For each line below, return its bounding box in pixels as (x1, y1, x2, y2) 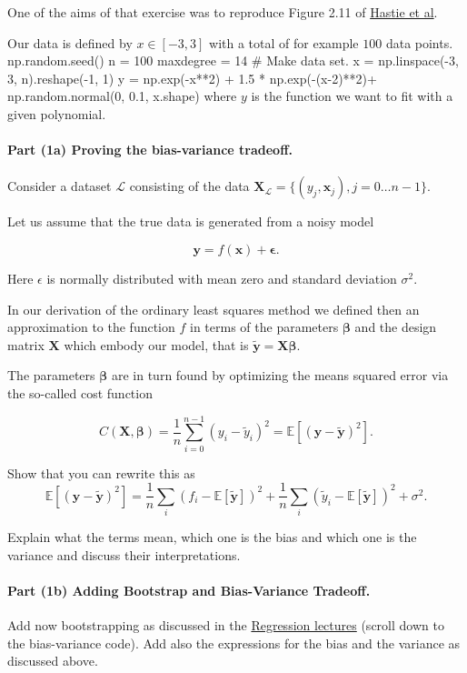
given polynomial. (7, 104, 106, 123)
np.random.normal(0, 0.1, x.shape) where (7, 86, 237, 105)
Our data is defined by (7, 33, 133, 52)
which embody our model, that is (64, 335, 249, 354)
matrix (7, 335, 45, 354)
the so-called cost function (7, 383, 153, 402)
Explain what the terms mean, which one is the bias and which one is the (7, 527, 417, 547)
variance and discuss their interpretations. (7, 545, 241, 564)
